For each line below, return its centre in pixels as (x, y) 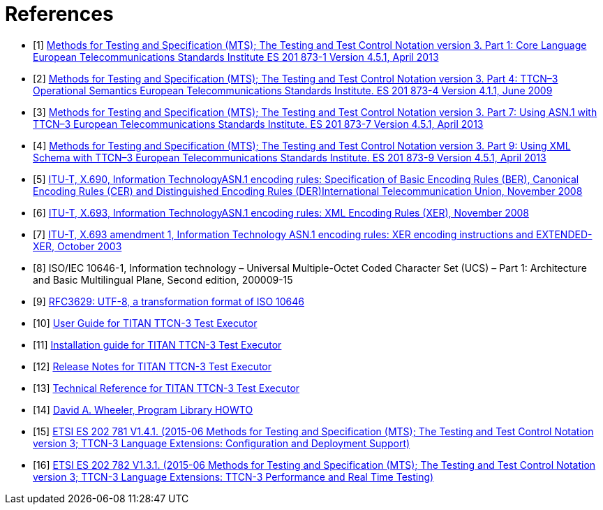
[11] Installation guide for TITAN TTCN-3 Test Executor (157, 344)
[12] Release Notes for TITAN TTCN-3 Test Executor (152, 366)
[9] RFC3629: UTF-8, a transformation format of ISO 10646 (169, 301)
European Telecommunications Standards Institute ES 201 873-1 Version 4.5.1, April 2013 (236, 57)
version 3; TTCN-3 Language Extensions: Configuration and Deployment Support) (222, 443)
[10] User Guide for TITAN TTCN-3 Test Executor (145, 323)
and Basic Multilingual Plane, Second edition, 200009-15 (163, 279)
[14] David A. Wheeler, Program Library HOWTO (143, 409)
